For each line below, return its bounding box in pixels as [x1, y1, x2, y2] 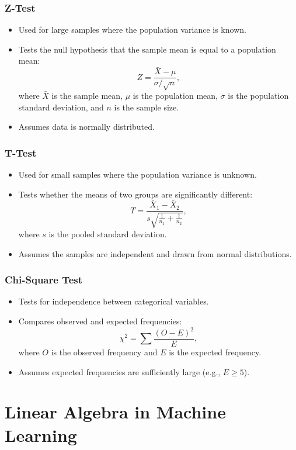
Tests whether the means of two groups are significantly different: [18, 188, 253, 200]
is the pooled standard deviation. [48, 227, 167, 240]
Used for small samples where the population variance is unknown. [18, 168, 257, 181]
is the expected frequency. [169, 346, 262, 358]
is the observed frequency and [51, 346, 158, 358]
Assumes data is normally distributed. [18, 120, 155, 133]
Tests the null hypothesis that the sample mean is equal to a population [18, 43, 276, 55]
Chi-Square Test [5, 272, 83, 287]
